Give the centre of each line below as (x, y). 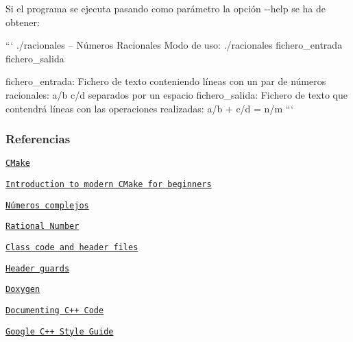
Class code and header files (72, 247)
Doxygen (23, 290)
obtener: (23, 22)
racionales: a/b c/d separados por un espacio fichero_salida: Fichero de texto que (176, 94)
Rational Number (42, 227)
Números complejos (47, 205)
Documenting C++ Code (55, 310)
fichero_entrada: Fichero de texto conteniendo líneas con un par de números (166, 81)
